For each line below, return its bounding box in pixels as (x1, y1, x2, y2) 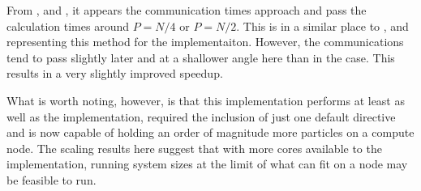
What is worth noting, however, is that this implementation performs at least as (6, 91, 405, 108)
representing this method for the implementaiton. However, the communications (6, 33, 404, 50)
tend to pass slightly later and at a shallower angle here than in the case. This (6, 49, 395, 66)
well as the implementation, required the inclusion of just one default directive (6, 108, 396, 125)
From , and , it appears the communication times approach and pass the (6, 2, 367, 18)
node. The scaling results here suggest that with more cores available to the (6, 139, 382, 156)
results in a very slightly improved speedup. (6, 65, 223, 82)
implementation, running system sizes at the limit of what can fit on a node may (6, 155, 408, 172)
